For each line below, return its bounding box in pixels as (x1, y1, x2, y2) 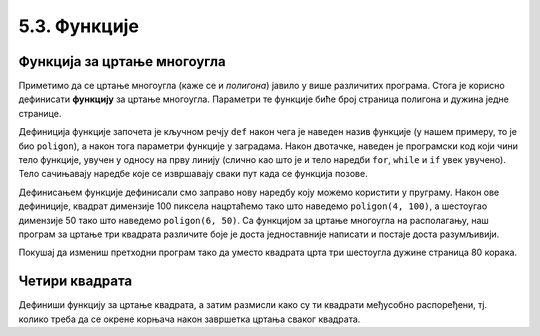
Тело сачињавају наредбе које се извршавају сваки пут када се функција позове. (18, 168, 369, 180)
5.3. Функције (18, 15, 140, 37)
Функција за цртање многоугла (18, 53, 226, 70)
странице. (18, 107, 62, 119)
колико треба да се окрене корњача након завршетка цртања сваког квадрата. (18, 313, 361, 325)
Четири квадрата (18, 273, 133, 290)
